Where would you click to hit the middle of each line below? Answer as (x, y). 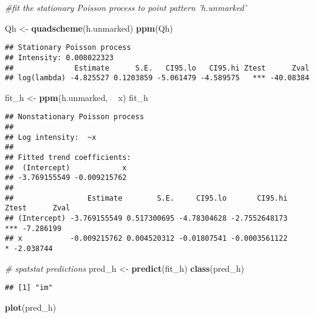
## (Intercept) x (66, 168)
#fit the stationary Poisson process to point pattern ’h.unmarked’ (126, 7)
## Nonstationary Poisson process (75, 117)
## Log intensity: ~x (51, 137)
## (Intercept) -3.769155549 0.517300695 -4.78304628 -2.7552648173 (146, 218)
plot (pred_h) (31, 307)
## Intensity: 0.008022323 (59, 57)
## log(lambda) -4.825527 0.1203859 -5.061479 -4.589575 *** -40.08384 (157, 78)
